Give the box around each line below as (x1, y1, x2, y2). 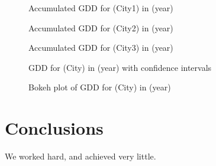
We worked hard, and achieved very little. (5, 150, 156, 162)
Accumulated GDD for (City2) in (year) (28, 21, 173, 34)
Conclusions (5, 116, 104, 140)
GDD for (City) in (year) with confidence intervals (28, 61, 212, 73)
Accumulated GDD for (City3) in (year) (28, 41, 173, 54)
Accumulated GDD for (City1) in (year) (28, 2, 173, 14)
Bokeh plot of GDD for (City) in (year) (28, 81, 171, 93)
